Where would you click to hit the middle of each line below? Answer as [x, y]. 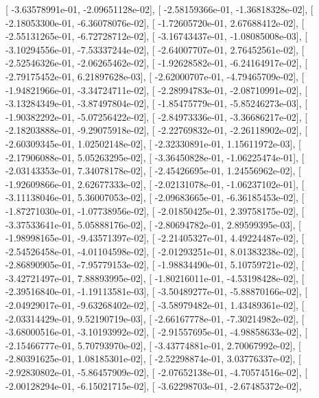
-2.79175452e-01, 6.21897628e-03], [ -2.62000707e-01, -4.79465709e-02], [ [155, 76]
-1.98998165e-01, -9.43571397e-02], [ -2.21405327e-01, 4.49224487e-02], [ [155, 238]
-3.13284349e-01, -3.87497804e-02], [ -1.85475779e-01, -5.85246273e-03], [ [157, 103]
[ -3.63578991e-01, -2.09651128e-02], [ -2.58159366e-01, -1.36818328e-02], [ [159, 9]
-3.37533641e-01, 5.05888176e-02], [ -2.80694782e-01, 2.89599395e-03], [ [153, 224]
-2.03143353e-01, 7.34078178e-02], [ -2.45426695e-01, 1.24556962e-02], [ [153, 171]
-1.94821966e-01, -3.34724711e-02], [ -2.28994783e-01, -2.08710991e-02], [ [157, 90]
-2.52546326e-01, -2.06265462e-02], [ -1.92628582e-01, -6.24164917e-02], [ [157, 63]
